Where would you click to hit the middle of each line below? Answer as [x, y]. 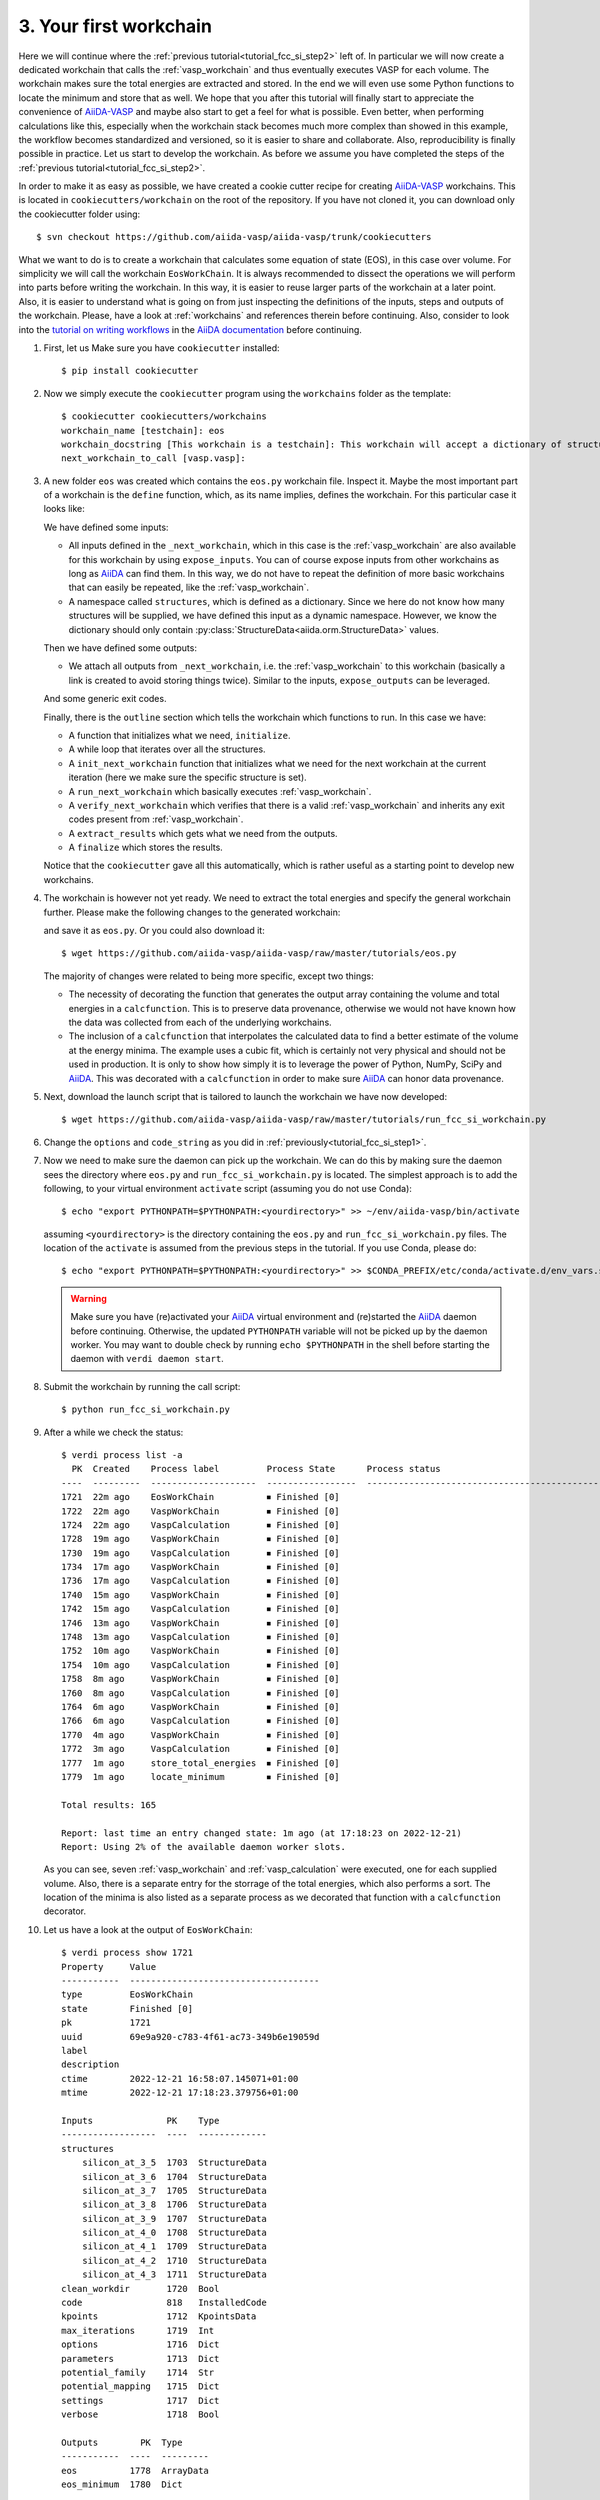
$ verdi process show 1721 [127, 1953]
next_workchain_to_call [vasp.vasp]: [154, 458]
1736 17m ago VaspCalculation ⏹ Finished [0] [200, 1581]
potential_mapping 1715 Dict [140, 2386]
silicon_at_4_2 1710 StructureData [174, 2260]
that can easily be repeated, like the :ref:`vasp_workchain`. [189, 587]
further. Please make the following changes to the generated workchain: [192, 912]
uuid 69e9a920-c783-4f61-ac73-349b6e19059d [190, 2036]
